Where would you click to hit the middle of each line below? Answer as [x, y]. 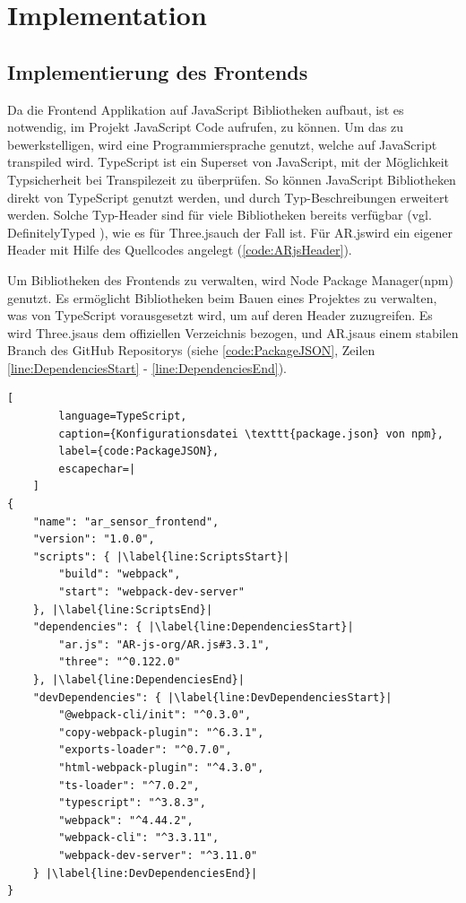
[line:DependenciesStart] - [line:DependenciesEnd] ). [147, 367]
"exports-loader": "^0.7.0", [145, 750]
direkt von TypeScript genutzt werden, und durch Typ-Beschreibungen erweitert [228, 197]
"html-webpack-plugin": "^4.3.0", [161, 767]
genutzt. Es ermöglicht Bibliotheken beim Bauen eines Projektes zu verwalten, [222, 297]
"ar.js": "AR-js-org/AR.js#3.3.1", [164, 644]
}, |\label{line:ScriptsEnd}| [123, 609]
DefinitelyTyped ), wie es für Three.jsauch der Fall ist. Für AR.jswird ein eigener [230, 232]
